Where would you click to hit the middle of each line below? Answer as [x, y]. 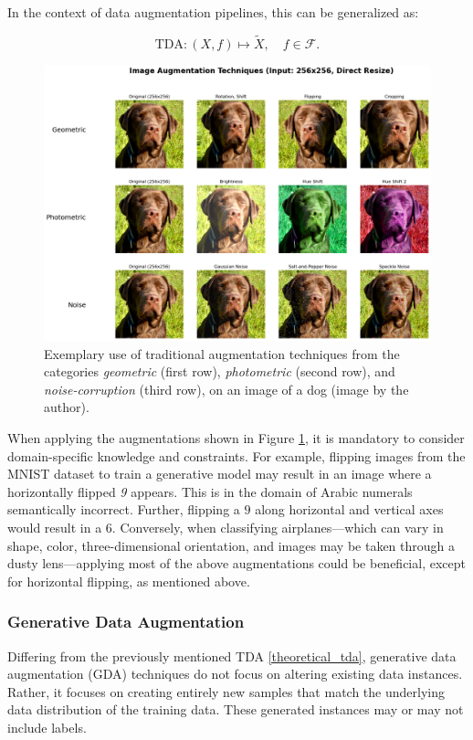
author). [67, 407]
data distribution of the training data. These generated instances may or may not [236, 709]
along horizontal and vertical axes [349, 509]
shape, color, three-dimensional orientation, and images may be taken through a [231, 545]
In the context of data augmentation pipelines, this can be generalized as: [213, 12]
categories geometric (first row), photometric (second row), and [220, 371]
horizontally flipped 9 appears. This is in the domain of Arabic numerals [210, 491]
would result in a [55, 528]
